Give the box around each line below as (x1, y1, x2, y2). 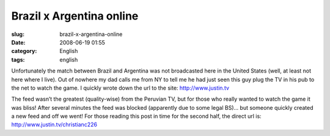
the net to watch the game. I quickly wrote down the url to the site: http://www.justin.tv (11, 84, 229, 91)
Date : (11, 38, 26, 46)
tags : (11, 55, 25, 63)
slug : (11, 30, 24, 38)
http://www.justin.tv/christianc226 (11, 121, 98, 128)
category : (11, 48, 37, 55)
